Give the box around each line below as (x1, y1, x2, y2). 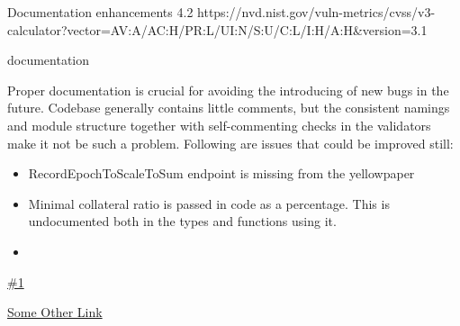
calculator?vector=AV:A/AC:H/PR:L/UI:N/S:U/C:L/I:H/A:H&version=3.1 (7, 20, 428, 39)
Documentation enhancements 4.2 (7, 3, 194, 21)
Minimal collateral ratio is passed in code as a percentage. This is (28, 194, 390, 213)
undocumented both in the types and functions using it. (28, 212, 337, 231)
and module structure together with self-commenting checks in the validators (7, 115, 431, 134)
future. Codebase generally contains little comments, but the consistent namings (7, 98, 450, 117)
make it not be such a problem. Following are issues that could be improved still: (7, 133, 454, 152)
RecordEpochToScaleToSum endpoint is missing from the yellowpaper (28, 164, 415, 183)
